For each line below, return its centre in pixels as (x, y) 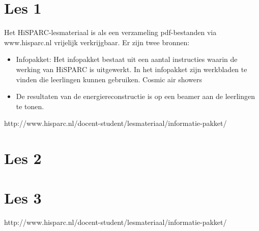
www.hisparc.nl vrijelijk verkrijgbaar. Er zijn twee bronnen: (97, 42)
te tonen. (30, 106)
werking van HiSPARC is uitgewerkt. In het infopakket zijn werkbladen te (132, 69)
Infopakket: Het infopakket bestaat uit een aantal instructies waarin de (127, 59)
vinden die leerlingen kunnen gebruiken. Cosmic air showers (109, 79)
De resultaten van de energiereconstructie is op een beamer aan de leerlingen (136, 96)
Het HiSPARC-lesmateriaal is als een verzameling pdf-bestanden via (110, 32)
